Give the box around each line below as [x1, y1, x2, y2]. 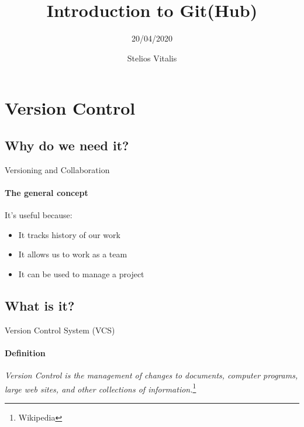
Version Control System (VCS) [5, 323, 115, 336]
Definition [5, 346, 46, 359]
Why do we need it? [5, 136, 129, 154]
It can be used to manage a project [18, 267, 144, 280]
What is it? [5, 296, 75, 314]
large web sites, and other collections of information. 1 [5, 381, 196, 395]
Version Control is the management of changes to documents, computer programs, [5, 369, 298, 381]
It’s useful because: [5, 209, 72, 221]
